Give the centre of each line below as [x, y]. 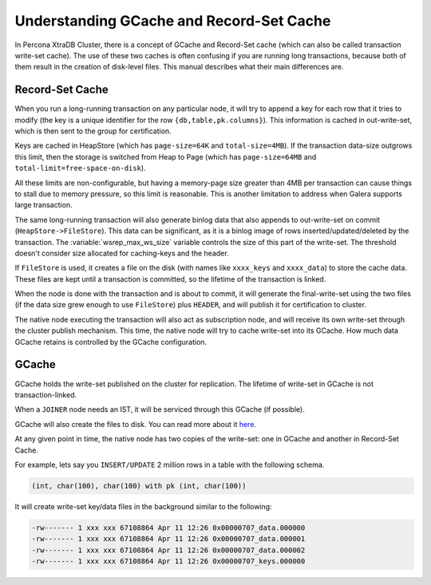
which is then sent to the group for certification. [93, 131]
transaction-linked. [46, 394]
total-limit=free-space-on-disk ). [81, 168]
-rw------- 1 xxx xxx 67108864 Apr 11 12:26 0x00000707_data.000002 [168, 550]
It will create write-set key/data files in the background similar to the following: [143, 506]
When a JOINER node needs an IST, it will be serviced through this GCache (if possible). [160, 409]
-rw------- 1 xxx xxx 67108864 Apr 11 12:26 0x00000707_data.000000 [168, 528]
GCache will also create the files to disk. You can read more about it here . [136, 424]
